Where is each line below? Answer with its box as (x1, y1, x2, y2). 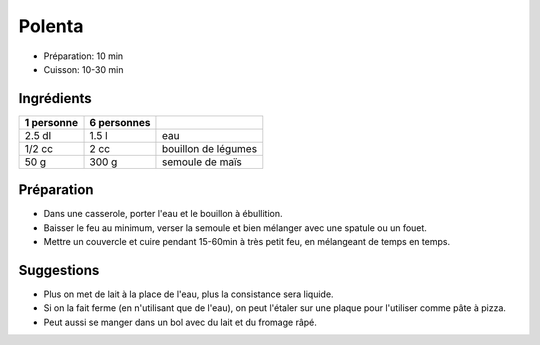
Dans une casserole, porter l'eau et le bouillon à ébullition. (43, 208, 283, 220)
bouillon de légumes (161, 141, 258, 155)
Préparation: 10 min (43, 50, 124, 62)
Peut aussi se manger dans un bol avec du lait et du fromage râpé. (43, 316, 317, 328)
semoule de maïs (161, 155, 242, 169)
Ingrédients (18, 90, 92, 107)
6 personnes (89, 115, 151, 129)
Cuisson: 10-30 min (43, 63, 124, 75)
